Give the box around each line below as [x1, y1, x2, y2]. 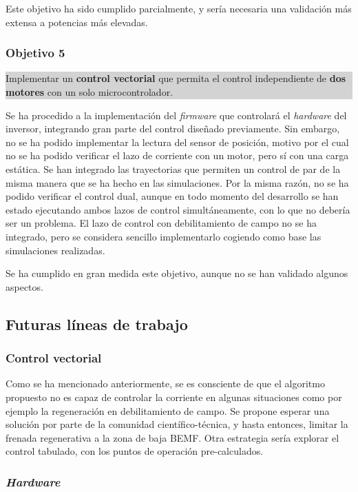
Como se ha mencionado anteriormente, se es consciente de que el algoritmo [6, 376, 325, 391]
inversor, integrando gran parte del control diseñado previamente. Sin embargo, [6, 121, 340, 136]
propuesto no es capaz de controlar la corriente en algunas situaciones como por [6, 389, 342, 404]
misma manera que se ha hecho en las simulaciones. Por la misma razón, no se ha [6, 175, 349, 189]
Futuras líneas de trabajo [6, 313, 188, 334]
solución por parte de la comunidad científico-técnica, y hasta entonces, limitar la [6, 417, 348, 431]
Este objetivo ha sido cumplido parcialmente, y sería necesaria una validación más [6, 1, 352, 15]
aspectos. [6, 279, 43, 294]
